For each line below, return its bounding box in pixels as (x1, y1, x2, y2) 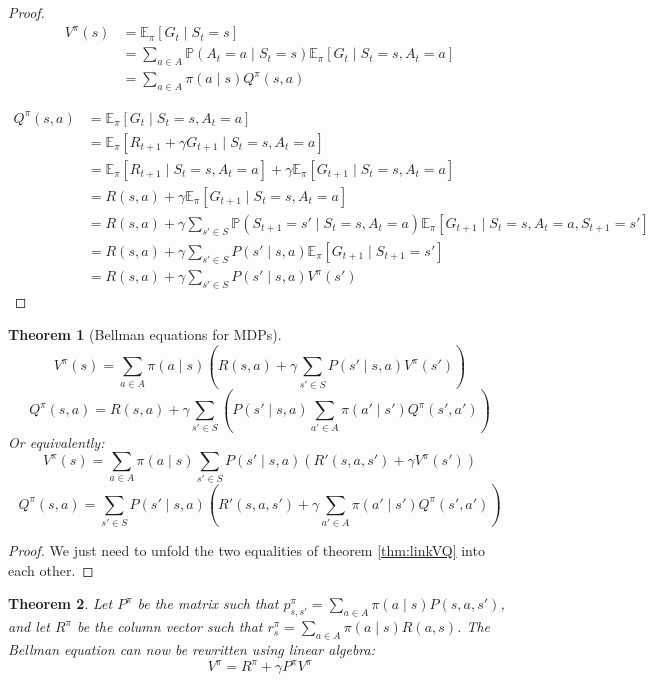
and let (8, 616, 50, 637)
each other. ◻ (8, 559, 94, 580)
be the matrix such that (137, 593, 279, 614)
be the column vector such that (76, 616, 263, 637)
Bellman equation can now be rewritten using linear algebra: (8, 638, 375, 659)
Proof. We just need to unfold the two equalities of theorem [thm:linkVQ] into (8, 540, 485, 561)
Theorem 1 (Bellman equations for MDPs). (8, 324, 282, 345)
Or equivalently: (8, 431, 105, 452)
